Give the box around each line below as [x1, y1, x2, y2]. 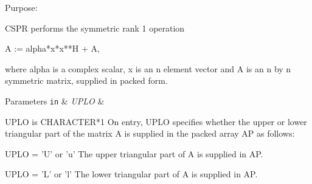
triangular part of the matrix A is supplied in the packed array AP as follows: [5, 127, 295, 140]
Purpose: [5, 1, 38, 13]
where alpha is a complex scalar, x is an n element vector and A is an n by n [5, 62, 291, 75]
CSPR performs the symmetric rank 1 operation [5, 21, 185, 34]
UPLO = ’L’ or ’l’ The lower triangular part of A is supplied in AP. [5, 168, 258, 180]
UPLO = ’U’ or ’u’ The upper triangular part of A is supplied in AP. [5, 147, 263, 160]
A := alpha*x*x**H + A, [5, 42, 100, 55]
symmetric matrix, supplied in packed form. [5, 74, 168, 87]
